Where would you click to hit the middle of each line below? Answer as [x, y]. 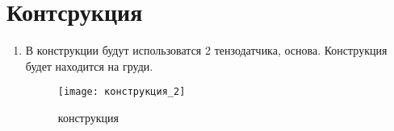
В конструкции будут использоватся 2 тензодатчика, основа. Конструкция [206, 50]
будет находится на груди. [89, 65]
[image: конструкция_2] [122, 92]
